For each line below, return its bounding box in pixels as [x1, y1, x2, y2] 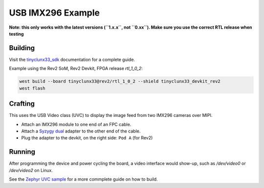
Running [9, 148, 36, 156]
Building [9, 44, 35, 52]
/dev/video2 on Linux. [9, 167, 53, 173]
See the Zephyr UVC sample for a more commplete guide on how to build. [9, 176, 158, 182]
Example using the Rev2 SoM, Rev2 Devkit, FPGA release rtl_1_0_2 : [9, 66, 143, 72]
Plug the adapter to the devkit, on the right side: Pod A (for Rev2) [21, 135, 153, 141]
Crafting [9, 100, 35, 108]
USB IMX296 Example [9, 7, 100, 18]
